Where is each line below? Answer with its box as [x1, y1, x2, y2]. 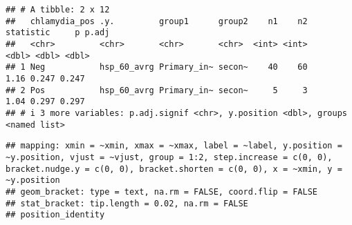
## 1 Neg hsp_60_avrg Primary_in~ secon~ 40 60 [6, 62, 308, 72]
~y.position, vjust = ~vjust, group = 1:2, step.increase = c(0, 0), [6, 152, 333, 162]
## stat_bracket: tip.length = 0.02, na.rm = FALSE [6, 198, 248, 208]
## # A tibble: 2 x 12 [6, 5, 110, 14]
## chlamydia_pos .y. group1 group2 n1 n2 [6, 16, 308, 26]
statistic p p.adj [6, 28, 110, 38]
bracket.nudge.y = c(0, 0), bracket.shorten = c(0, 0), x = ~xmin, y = [6, 164, 342, 174]
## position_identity [6, 210, 105, 220]
